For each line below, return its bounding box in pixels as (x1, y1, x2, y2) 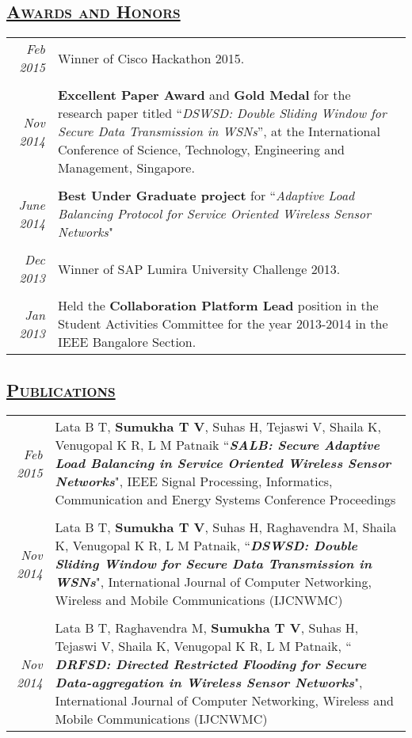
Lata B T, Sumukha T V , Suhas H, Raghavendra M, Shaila (55, 518, 397, 537)
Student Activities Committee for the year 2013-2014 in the (57, 314, 388, 333)
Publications (6, 377, 116, 401)
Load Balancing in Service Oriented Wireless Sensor (55, 454, 391, 473)
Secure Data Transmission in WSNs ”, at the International (57, 122, 380, 141)
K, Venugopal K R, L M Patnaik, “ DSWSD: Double (55, 536, 357, 555)
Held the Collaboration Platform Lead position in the (57, 296, 379, 315)
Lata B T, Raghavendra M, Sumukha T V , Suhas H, (55, 618, 359, 637)
